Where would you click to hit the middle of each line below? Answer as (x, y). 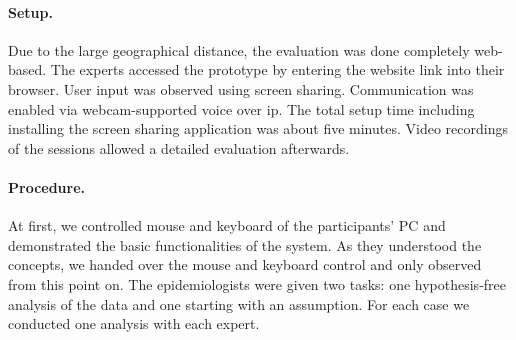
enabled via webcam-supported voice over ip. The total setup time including (241, 108)
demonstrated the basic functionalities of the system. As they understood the (245, 244)
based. (27, 69)
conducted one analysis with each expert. (134, 323)
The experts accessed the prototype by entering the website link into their (277, 69)
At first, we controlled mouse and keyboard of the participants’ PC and (227, 225)
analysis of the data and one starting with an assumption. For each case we (239, 303)
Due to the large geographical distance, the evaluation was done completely (239, 49)
